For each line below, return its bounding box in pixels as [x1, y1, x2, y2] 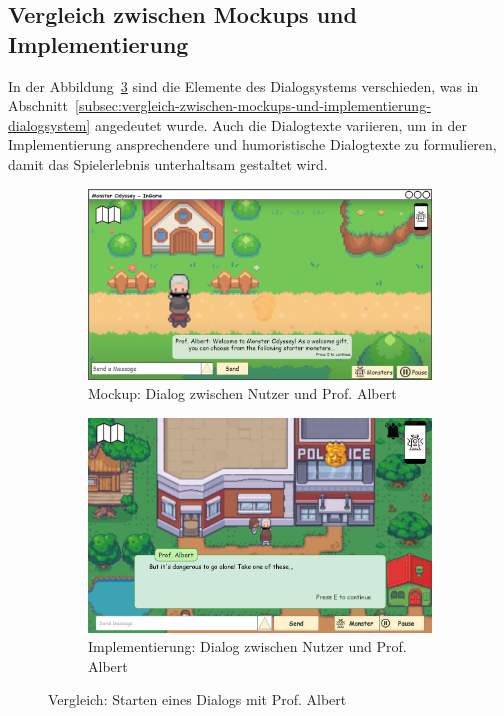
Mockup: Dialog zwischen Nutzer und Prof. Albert [88, 383, 397, 404]
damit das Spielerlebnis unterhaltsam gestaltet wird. [8, 153, 328, 174]
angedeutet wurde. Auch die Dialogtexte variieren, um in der [94, 114, 468, 135]
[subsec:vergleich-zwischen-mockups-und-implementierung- [74, 95, 431, 116]
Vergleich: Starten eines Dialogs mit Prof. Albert [48, 689, 347, 710]
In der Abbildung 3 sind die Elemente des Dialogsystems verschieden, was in [8, 75, 479, 96]
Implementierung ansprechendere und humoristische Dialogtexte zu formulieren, [8, 134, 497, 155]
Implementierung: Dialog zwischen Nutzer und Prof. [88, 636, 407, 657]
